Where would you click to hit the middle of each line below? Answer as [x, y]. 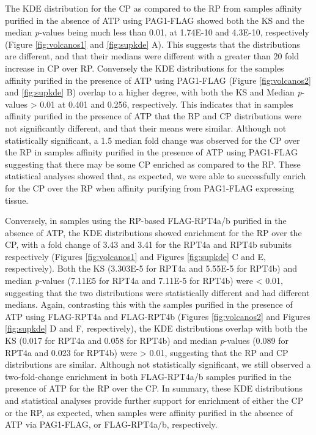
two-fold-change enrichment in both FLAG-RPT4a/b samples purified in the [148, 376]
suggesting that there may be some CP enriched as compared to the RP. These [153, 164]
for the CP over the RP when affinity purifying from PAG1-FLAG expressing [150, 188]
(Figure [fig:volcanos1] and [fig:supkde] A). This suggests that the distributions [152, 44]
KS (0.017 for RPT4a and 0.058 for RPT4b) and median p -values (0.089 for [147, 340]
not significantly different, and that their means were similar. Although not [146, 128]
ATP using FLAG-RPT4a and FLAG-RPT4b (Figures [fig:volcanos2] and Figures [158, 316]
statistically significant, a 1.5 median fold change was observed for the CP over [152, 140]
